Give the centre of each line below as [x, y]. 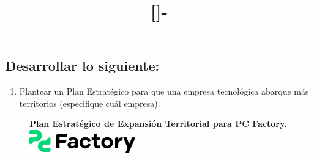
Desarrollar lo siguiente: [82, 66]
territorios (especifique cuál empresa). [90, 103]
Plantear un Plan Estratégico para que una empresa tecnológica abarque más [164, 91]
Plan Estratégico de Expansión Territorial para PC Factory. [158, 124]
